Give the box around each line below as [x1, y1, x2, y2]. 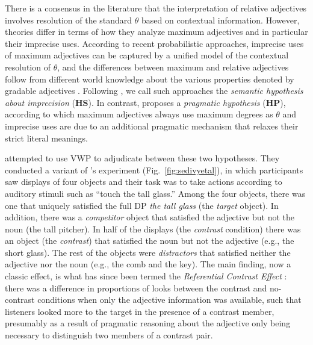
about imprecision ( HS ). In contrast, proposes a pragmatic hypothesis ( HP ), [5, 96, 286, 108]
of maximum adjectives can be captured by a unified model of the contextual [5, 49, 289, 61]
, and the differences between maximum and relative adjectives [57, 60, 289, 73]
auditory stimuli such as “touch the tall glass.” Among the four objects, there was [5, 187, 306, 199]
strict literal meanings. [5, 131, 88, 144]
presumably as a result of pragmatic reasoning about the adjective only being [5, 317, 291, 329]
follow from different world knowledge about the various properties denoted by [5, 72, 294, 85]
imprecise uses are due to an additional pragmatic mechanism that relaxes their [5, 119, 299, 132]
